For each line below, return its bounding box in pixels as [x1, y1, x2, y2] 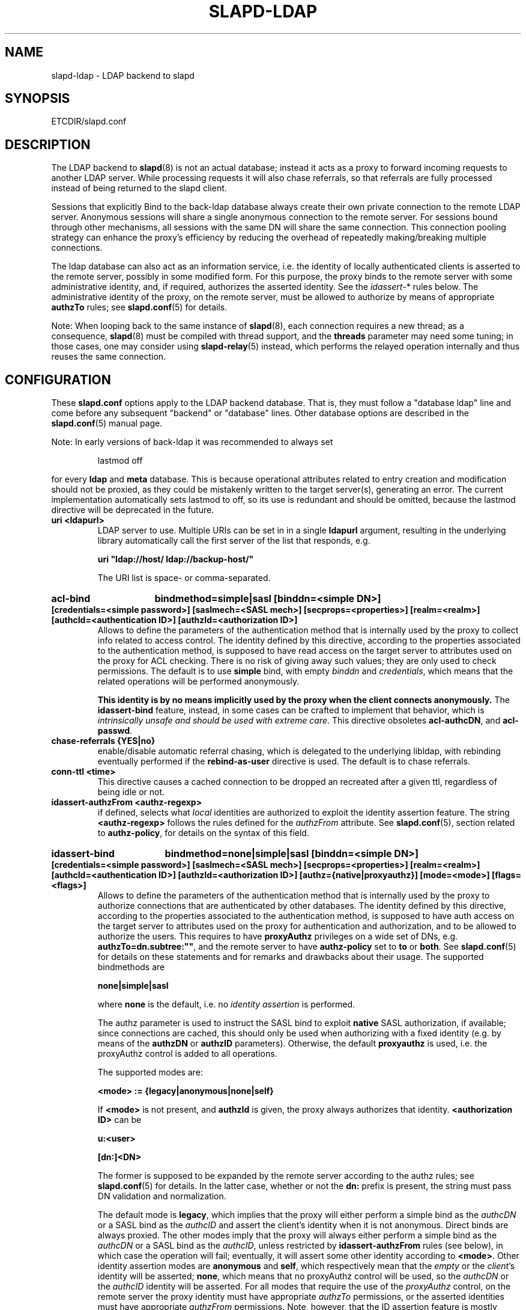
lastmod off [97, 455, 143, 466]
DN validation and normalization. [97, 1191, 226, 1202]
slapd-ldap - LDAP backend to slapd [51, 70, 195, 81]
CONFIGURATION [5, 372, 111, 387]
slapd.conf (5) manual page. [51, 418, 163, 429]
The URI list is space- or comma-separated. [97, 573, 271, 583]
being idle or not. [97, 787, 165, 798]
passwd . [97, 725, 133, 736]
